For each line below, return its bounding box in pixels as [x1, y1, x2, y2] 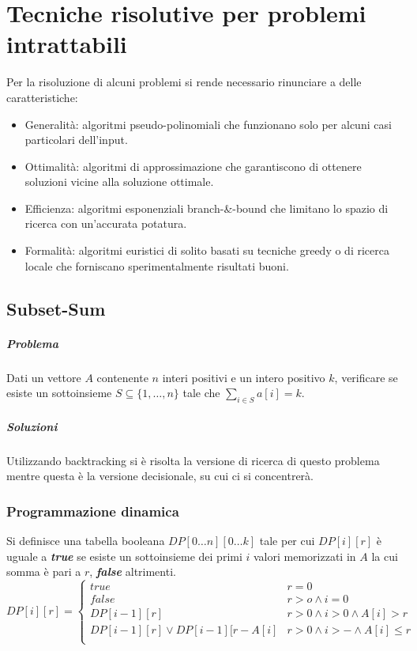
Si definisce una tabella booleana [6, 532, 165, 548]
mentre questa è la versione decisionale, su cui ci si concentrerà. [6, 467, 314, 484]
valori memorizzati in [254, 547, 356, 564]
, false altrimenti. [89, 563, 176, 580]
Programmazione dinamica [6, 501, 179, 520]
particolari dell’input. [24, 131, 128, 148]
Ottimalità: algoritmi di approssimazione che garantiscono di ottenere [24, 157, 362, 174]
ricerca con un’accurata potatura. [24, 215, 187, 232]
